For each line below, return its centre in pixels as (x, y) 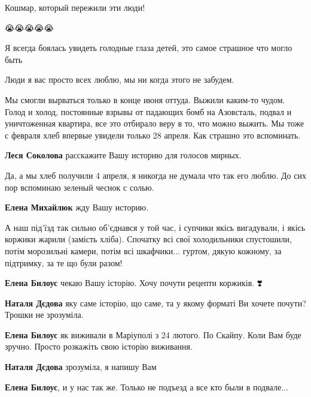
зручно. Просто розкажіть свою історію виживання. (99, 346)
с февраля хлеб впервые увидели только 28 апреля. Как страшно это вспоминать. (153, 135)
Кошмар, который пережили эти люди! (75, 7)
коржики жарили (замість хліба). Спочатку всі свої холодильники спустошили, (148, 239)
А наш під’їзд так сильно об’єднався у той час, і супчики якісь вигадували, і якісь (155, 227)
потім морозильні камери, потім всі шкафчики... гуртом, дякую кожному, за (143, 250)
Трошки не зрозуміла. (44, 315)
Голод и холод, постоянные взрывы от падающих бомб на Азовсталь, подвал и (148, 111)
